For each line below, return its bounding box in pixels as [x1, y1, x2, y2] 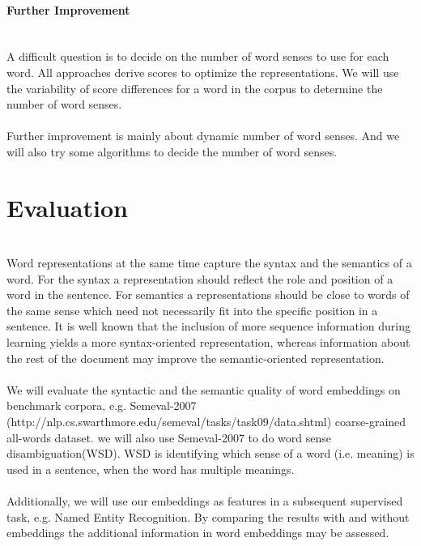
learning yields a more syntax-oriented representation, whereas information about [6, 334, 410, 351]
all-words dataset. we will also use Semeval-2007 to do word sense [6, 429, 332, 446]
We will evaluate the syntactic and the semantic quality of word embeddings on [6, 381, 401, 398]
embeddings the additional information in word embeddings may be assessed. [6, 524, 389, 541]
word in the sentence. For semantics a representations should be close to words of [6, 286, 410, 303]
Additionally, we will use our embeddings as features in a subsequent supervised [6, 493, 403, 510]
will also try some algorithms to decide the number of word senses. [6, 143, 338, 160]
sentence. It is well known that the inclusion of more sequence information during [6, 318, 410, 335]
